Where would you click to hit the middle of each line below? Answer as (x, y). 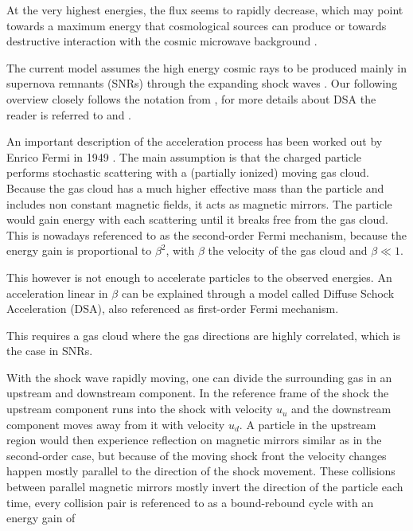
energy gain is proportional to (79, 250)
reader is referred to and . (69, 114)
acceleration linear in (57, 293)
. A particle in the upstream (308, 424)
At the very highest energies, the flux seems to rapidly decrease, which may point (205, 10)
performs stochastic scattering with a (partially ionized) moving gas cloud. (188, 172)
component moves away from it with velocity (116, 424)
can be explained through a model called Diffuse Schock (258, 293)
